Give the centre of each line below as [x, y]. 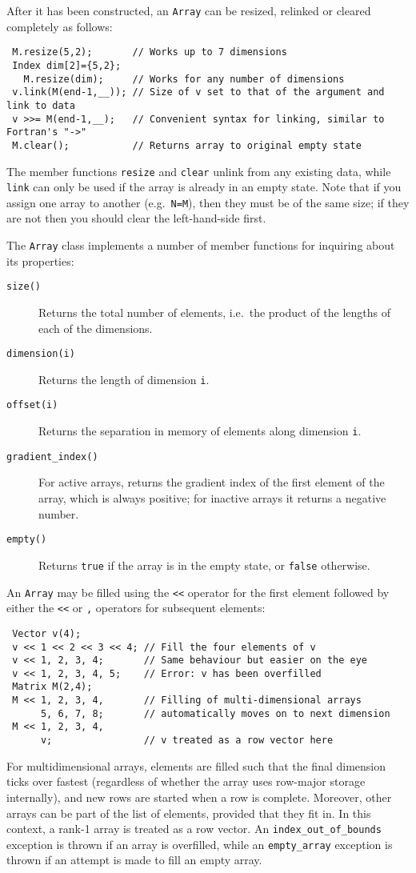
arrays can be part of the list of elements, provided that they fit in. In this [189, 813]
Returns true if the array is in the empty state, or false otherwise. [204, 565]
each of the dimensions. [96, 328]
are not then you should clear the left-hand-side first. [136, 218]
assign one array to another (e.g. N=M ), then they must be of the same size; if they [208, 202]
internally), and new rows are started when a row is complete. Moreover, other [199, 797]
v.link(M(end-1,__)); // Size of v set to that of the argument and [198, 92]
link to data [41, 105]
